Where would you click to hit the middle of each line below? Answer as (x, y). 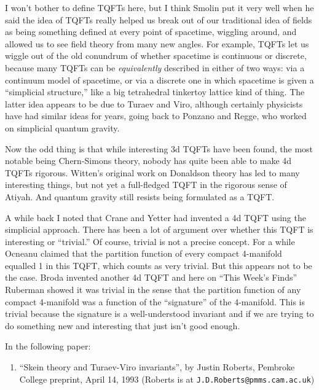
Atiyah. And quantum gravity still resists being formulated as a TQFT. (140, 196)
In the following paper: (48, 346)
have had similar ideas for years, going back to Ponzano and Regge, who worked (156, 116)
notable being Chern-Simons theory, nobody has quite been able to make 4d (148, 161)
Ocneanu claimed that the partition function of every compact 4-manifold (144, 253)
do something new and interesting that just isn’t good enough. (123, 325)
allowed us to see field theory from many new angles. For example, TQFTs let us (157, 43)
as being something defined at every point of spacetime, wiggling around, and (151, 32)
